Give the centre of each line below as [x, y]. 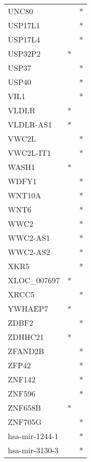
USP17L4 [24, 39]
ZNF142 [22, 379]
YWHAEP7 [28, 308]
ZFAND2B [26, 351]
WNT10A [25, 195]
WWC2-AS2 [29, 252]
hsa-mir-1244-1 [33, 436]
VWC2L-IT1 [30, 153]
